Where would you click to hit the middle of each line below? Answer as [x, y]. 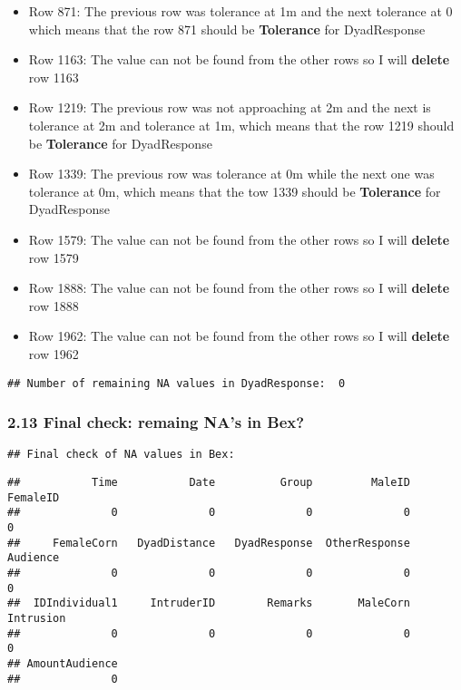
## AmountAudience [63, 663]
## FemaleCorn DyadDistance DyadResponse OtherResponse [209, 543]
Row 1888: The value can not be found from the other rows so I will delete [239, 288]
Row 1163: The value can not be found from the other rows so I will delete [239, 59]
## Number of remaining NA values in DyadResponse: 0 [177, 383]
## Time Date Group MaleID [209, 483]
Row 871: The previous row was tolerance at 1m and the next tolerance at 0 [240, 11]
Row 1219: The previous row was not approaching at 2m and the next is [230, 107]
